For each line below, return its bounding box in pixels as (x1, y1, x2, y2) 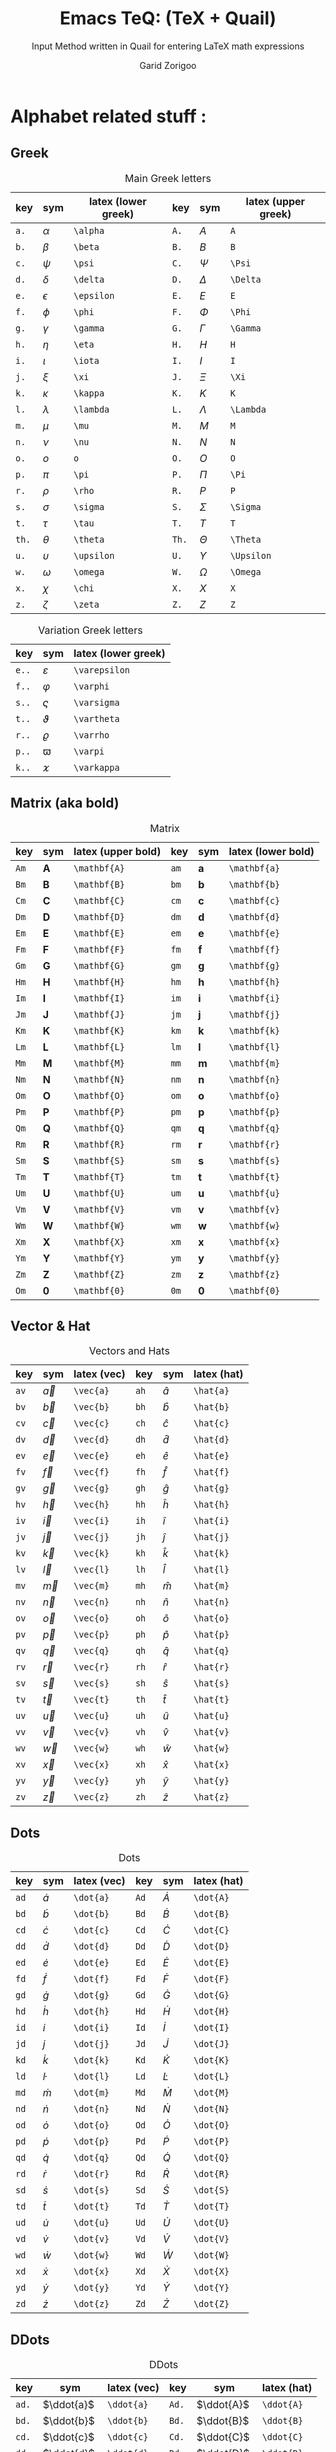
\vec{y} (73, 1775, 110, 1787)
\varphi (73, 680, 110, 692)
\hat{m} (193, 1580, 230, 1592)
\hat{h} (193, 1499, 230, 1511)
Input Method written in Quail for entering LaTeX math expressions (31, 40, 305, 52)
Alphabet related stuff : (10, 105, 207, 127)
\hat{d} (193, 1434, 230, 1446)
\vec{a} (73, 1385, 110, 1397)
